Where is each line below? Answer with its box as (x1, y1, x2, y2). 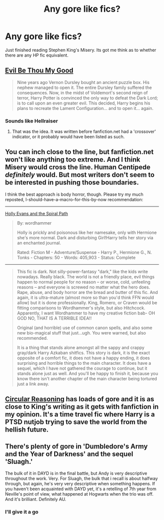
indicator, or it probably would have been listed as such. (12, 134, 125, 140)
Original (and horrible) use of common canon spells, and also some (17, 325, 153, 331)
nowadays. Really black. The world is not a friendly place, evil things (17, 273, 155, 279)
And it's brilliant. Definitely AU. (5, 497, 66, 502)
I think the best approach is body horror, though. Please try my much (5, 191, 144, 197)
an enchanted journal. (17, 240, 61, 246)
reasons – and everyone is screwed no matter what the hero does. (17, 284, 150, 290)
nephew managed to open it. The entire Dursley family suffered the (17, 84, 152, 90)
